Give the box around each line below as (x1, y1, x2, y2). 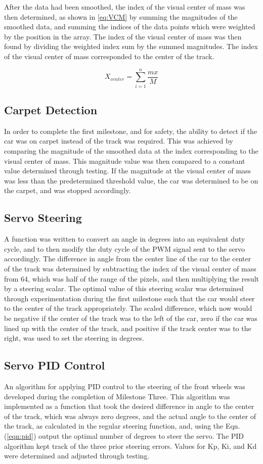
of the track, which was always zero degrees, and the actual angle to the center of (4, 410, 256, 421)
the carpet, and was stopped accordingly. (4, 185, 131, 196)
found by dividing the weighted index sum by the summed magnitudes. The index (4, 41, 258, 52)
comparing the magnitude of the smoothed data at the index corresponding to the (4, 146, 258, 156)
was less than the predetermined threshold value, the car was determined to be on (4, 175, 258, 185)
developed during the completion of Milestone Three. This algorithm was (4, 391, 230, 401)
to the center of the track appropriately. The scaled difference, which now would (4, 303, 252, 313)
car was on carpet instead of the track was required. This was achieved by (4, 135, 233, 146)
